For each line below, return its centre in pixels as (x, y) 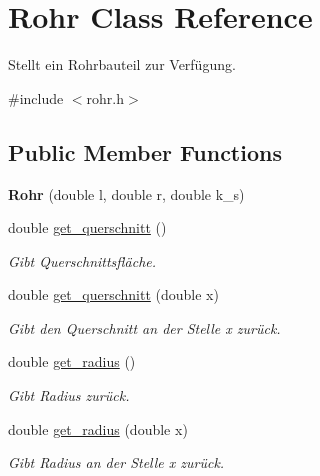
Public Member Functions (145, 151)
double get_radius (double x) (98, 428)
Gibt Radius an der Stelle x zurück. (116, 462)
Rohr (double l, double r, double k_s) (126, 193)
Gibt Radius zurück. (69, 395)
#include (36, 97)
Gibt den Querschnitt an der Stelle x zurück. (144, 327)
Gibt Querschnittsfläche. (82, 260)
